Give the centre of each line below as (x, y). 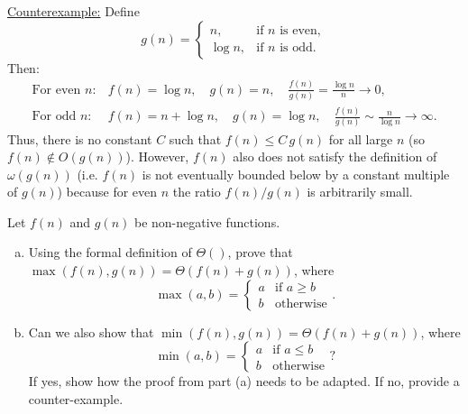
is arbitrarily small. (360, 192)
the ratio (197, 192)
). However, (157, 156)
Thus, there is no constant (80, 138)
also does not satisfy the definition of (335, 156)
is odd (296, 48)
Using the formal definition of (110, 252)
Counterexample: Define (73, 11)
